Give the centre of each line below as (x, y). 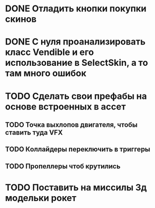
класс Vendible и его (50, 52)
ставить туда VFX (34, 132)
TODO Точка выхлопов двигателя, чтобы (71, 125)
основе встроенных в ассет (66, 106)
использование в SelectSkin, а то (77, 63)
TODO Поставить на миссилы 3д (76, 187)
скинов (21, 19)
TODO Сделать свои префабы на (76, 96)
